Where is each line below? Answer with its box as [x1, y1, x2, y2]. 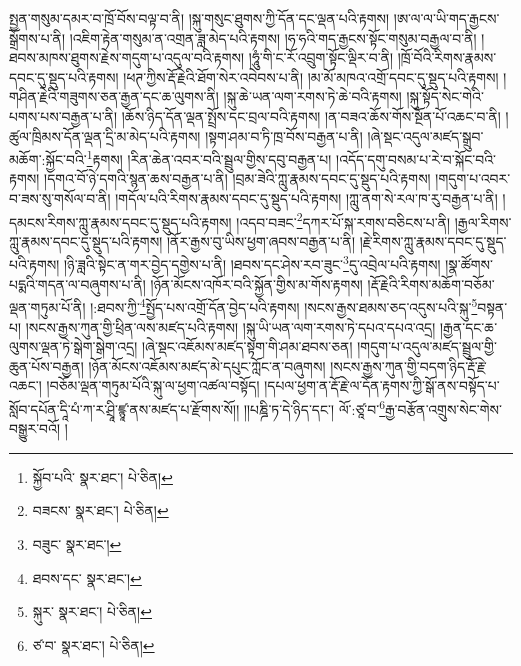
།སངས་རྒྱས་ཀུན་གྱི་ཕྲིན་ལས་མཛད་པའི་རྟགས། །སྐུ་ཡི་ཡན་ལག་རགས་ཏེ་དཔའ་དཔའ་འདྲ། [25, 316, 436, 337]
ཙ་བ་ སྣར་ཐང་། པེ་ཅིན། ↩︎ [32, 634, 155, 655]
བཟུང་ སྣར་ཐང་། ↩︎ [32, 533, 122, 554]
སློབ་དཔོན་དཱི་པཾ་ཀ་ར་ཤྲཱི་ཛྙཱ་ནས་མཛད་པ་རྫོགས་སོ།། [9, 398, 240, 419]
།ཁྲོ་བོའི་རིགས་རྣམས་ [397, 47, 497, 68]
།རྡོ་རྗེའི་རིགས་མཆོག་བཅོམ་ [367, 273, 495, 294]
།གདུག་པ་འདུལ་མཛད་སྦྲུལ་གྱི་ [357, 336, 497, 357]
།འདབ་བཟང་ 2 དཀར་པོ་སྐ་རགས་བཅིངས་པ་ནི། [236, 208, 451, 232]
